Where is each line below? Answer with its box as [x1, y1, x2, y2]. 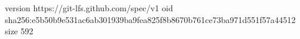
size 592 [5, 25, 33, 37]
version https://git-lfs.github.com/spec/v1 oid [5, 2, 173, 14]
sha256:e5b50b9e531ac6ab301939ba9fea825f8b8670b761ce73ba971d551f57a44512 [5, 13, 296, 25]
